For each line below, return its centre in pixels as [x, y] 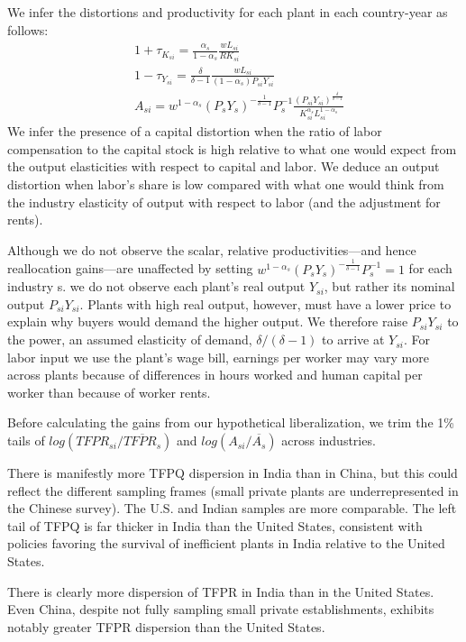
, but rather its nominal [389, 286]
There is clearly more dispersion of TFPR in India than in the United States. [221, 591]
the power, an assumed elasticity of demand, [130, 339]
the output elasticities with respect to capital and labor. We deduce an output [224, 166]
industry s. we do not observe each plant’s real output [156, 286]
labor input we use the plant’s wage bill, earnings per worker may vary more [218, 357]
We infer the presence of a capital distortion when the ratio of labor [195, 131]
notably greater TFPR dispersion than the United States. [166, 626]
